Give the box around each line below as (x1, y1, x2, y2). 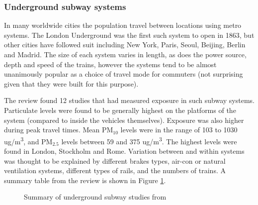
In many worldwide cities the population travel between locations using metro (4, 20, 242, 30)
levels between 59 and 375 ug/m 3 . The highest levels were (61, 134, 237, 146)
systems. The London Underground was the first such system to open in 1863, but (4, 29, 255, 40)
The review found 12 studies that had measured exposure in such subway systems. (4, 95, 255, 105)
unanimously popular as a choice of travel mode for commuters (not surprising (4, 69, 243, 79)
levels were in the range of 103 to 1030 (120, 124, 238, 135)
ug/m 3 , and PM (4, 134, 53, 146)
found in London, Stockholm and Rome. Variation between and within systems (4, 146, 245, 156)
